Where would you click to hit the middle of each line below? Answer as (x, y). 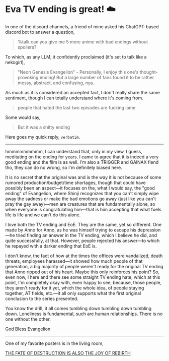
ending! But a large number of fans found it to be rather (97, 77)
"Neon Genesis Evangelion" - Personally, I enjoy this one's (78, 72)
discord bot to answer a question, (40, 32)
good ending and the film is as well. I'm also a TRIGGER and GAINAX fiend (82, 162)
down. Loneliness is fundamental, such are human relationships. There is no (84, 314)
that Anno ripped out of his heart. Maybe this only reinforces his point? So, (82, 272)
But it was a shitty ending (44, 127)
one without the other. (28, 319)
